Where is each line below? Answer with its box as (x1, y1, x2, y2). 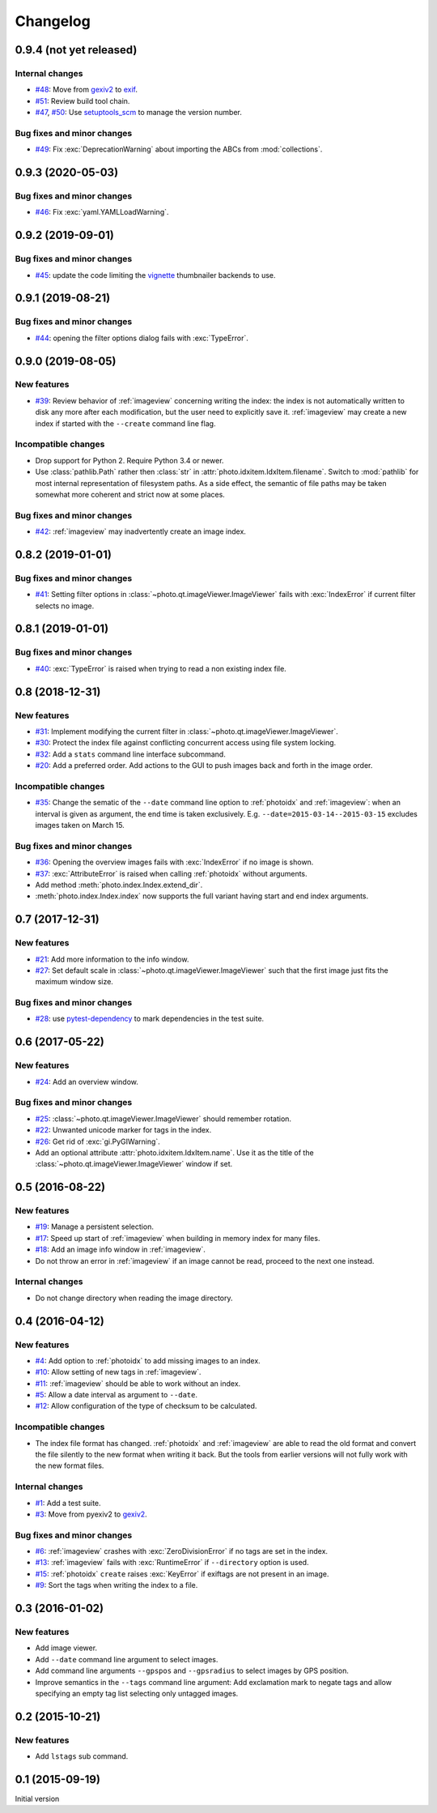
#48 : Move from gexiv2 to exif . (35, 85, 138, 95)
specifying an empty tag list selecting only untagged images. (35, 1688, 239, 1698)
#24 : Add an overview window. (35, 1077, 139, 1086)
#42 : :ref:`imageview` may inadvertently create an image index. (35, 527, 247, 536)
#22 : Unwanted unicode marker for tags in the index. (35, 1125, 212, 1135)
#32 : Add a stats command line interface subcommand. (35, 749, 226, 759)
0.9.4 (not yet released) (15, 43, 138, 57)
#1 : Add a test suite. (35, 1498, 101, 1508)
